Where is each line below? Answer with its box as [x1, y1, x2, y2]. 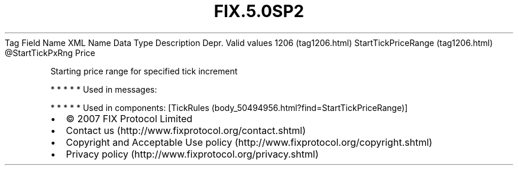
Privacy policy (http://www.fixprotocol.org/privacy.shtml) [66, 148, 319, 160]
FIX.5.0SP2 [213, 1, 305, 21]
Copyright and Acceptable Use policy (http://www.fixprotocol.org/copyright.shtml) [66, 136, 433, 148]
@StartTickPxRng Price [5, 47, 96, 58]
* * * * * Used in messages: [50, 84, 157, 94]
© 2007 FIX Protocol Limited [66, 112, 193, 125]
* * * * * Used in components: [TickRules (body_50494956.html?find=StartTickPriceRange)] [50, 102, 408, 113]
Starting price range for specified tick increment [50, 66, 238, 76]
